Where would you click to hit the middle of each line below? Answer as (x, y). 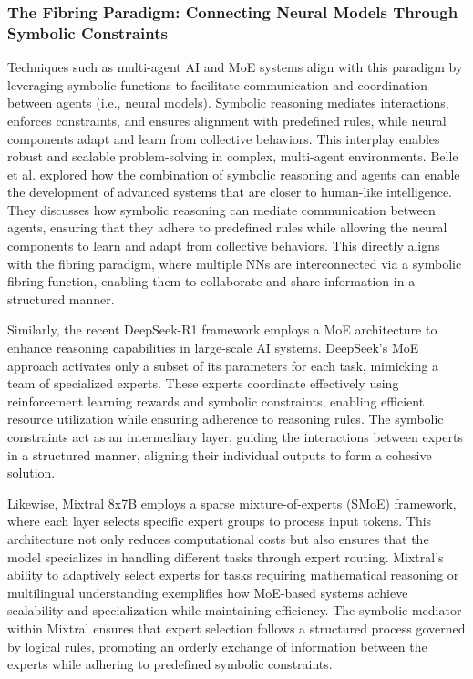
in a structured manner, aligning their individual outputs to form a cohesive (220, 454)
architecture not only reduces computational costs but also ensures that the (218, 538)
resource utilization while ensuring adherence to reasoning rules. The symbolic (226, 419)
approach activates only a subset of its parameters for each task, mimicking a (223, 365)
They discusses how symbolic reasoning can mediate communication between (221, 209)
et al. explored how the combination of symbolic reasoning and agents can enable (234, 174)
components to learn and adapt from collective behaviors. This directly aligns (224, 246)
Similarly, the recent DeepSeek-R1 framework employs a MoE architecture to (222, 329)
